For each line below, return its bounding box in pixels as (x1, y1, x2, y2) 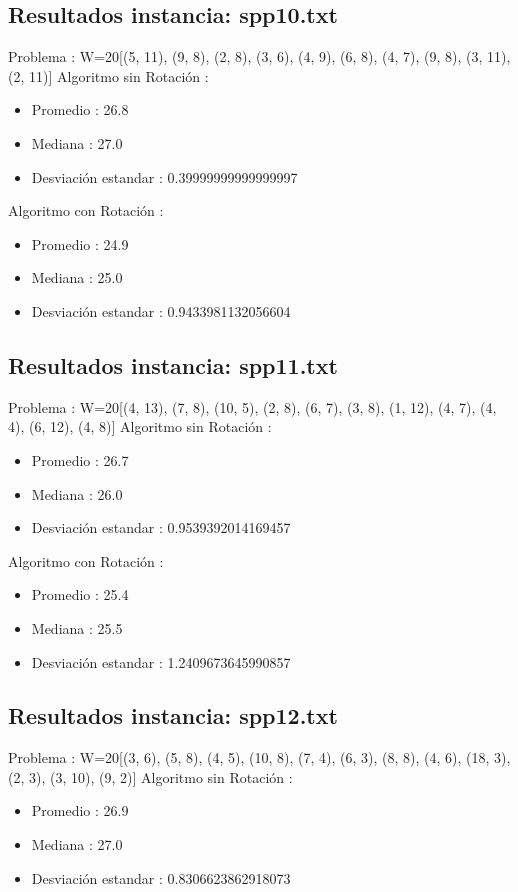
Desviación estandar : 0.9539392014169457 (31, 517, 291, 538)
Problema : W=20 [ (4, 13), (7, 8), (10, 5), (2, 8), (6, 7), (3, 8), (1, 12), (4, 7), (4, (8, 396, 497, 417)
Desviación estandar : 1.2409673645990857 (31, 651, 291, 672)
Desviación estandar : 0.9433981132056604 (31, 300, 291, 321)
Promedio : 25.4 (31, 584, 129, 605)
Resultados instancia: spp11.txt (8, 349, 338, 380)
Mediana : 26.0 (31, 483, 123, 504)
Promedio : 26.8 (31, 99, 129, 120)
